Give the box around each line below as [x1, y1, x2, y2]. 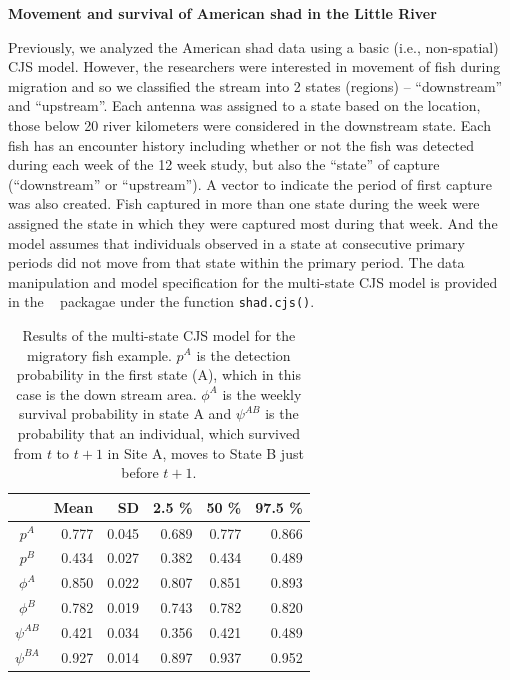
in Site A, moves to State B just [107, 442, 304, 463]
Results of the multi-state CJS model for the [22, 324, 296, 345]
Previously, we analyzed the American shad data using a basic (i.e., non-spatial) [8, 36, 499, 57]
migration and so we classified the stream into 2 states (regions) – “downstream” [8, 75, 503, 96]
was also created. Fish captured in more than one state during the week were [8, 193, 480, 214]
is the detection [196, 344, 291, 365]
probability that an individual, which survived [17, 422, 300, 443]
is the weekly [222, 383, 302, 404]
